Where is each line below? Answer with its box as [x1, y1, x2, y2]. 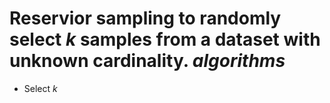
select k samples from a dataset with [9, 28, 321, 51]
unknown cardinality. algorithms [9, 50, 286, 72]
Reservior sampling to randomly [9, 7, 282, 30]
